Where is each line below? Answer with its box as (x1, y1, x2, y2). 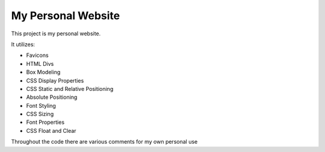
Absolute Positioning (26, 93, 78, 101)
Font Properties (26, 118, 65, 126)
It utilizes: (11, 41, 36, 48)
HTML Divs (26, 60, 54, 67)
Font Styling (26, 102, 57, 109)
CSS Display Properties (26, 77, 84, 84)
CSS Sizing (26, 111, 54, 118)
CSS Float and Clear (26, 127, 76, 134)
